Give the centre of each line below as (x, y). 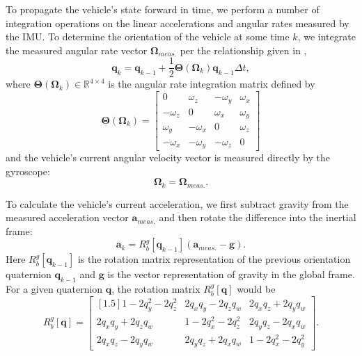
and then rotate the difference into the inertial (258, 217)
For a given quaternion (54, 289)
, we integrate (326, 37)
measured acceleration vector (67, 217)
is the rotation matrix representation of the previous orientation (214, 259)
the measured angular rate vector (77, 50)
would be (256, 289)
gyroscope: (28, 171)
